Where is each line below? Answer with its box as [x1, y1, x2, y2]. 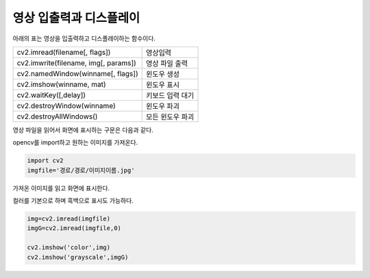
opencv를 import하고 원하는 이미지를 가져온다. [12, 138, 138, 147]
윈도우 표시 [145, 79, 180, 89]
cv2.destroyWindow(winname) [16, 101, 116, 110]
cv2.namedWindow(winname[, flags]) [16, 68, 138, 78]
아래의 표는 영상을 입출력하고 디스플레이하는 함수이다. [12, 34, 156, 42]
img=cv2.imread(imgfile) [27, 215, 111, 223]
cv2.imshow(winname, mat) [16, 79, 106, 89]
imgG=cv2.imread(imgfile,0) [27, 225, 121, 232]
